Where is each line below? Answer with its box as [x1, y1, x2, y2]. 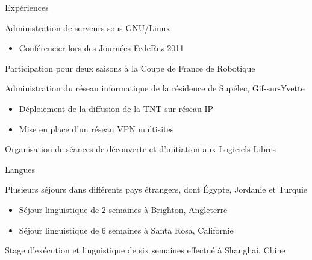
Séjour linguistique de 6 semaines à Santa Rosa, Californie [19, 223, 234, 236]
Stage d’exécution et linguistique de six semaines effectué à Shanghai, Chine [5, 244, 285, 256]
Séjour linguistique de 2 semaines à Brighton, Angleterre [19, 203, 228, 215]
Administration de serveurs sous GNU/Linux [5, 21, 170, 34]
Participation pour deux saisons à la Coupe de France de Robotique [5, 61, 255, 74]
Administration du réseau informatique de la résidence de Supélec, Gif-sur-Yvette [5, 82, 305, 94]
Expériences [5, 1, 49, 13]
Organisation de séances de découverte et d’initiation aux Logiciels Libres [5, 143, 276, 155]
